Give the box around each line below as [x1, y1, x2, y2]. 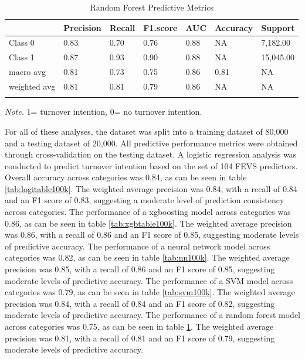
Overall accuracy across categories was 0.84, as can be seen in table [5, 171, 247, 183]
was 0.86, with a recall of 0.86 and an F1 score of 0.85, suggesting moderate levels [5, 228, 299, 241]
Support [261, 21, 295, 33]
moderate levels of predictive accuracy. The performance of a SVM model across [5, 274, 293, 286]
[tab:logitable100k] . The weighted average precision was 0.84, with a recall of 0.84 [5, 182, 297, 194]
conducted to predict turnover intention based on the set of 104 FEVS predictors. [5, 159, 298, 172]
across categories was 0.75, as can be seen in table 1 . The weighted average [5, 320, 274, 332]
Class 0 [9, 36, 35, 49]
